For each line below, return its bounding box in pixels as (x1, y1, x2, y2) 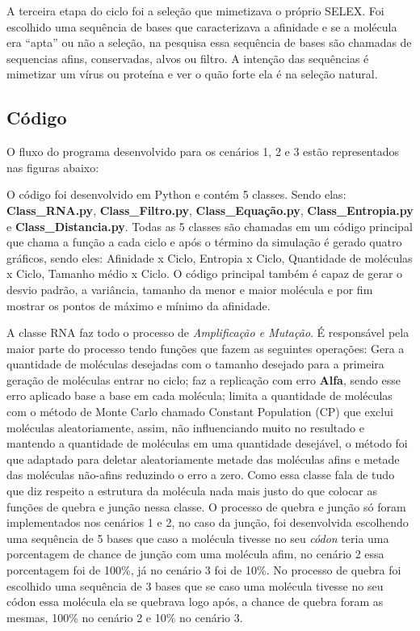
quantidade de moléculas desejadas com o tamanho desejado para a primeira (6, 355, 384, 372)
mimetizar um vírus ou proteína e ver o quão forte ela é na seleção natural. (6, 65, 378, 82)
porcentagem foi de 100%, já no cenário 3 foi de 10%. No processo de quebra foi (6, 562, 401, 578)
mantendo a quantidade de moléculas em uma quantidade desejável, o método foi (6, 435, 408, 452)
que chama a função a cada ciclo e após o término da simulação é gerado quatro (6, 233, 402, 250)
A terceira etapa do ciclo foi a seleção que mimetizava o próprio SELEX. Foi (6, 2, 384, 19)
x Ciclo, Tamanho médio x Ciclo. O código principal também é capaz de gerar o (6, 265, 403, 282)
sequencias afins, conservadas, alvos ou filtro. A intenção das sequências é (6, 49, 369, 66)
